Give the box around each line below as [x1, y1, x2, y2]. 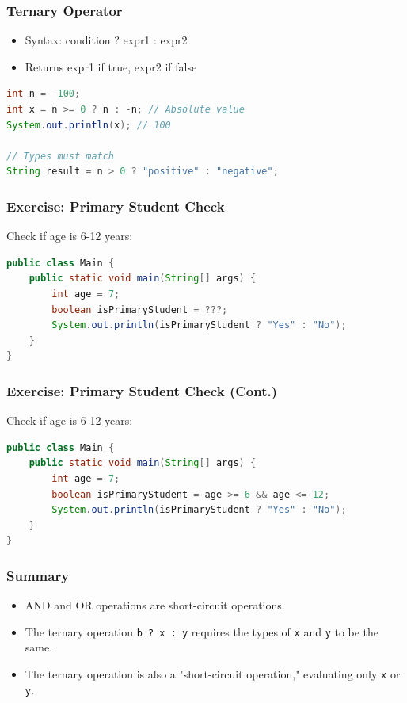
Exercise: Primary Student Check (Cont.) [6, 380, 277, 400]
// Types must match [6, 150, 115, 162]
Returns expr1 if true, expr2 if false [25, 58, 197, 75]
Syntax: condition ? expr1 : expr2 [25, 32, 188, 48]
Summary [6, 565, 70, 585]
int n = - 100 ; [6, 88, 81, 100]
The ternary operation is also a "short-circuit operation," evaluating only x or [25, 665, 401, 682]
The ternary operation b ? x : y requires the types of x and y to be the [25, 623, 379, 640]
